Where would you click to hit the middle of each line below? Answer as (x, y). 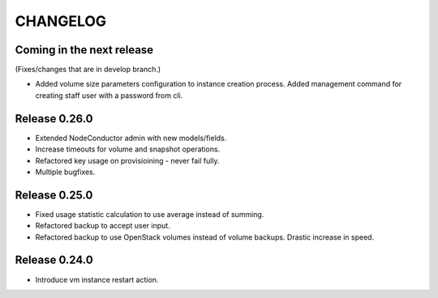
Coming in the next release (84, 50)
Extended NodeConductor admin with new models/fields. (131, 138)
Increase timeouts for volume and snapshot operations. (128, 149)
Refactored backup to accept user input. (103, 226)
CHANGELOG (61, 21)
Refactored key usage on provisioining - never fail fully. (127, 160)
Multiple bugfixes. (65, 172)
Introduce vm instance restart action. (97, 279)
